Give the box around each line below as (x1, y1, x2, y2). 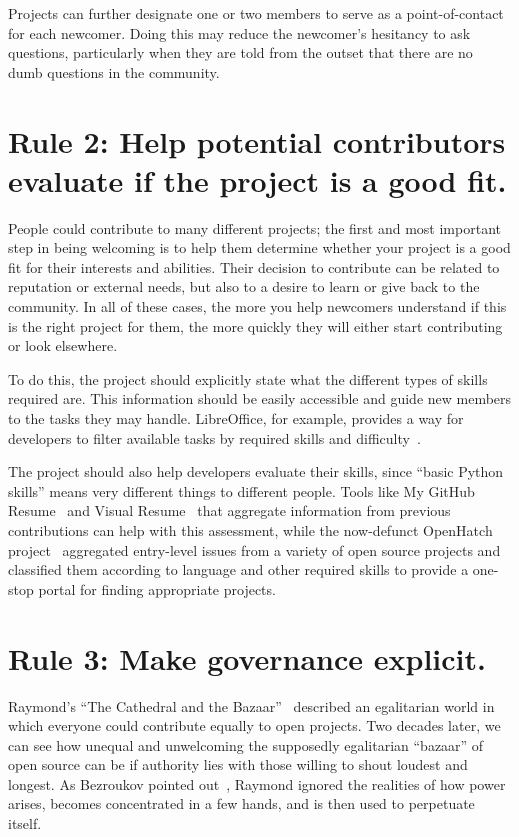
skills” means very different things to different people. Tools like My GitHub (8, 480, 475, 501)
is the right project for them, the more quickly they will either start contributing (8, 315, 503, 336)
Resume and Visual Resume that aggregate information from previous (8, 500, 451, 521)
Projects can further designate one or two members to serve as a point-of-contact (8, 3, 504, 23)
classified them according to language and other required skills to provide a (8, 559, 469, 580)
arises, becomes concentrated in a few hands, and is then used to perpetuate (8, 793, 475, 814)
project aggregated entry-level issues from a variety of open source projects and (8, 539, 501, 560)
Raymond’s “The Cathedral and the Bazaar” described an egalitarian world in (8, 695, 495, 716)
